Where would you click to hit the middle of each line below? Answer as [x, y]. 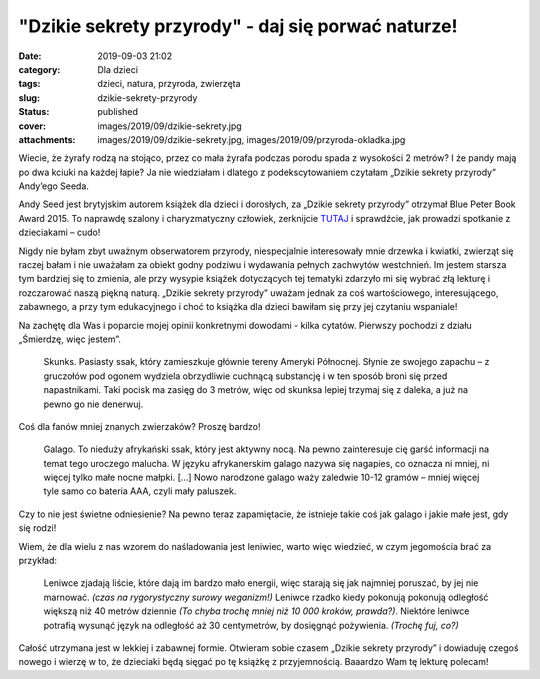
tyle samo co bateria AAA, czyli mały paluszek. [140, 491]
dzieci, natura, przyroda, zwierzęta [169, 84]
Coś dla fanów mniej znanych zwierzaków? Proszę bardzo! [139, 426]
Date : [30, 56]
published [118, 112]
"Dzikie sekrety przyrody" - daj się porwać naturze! [238, 26]
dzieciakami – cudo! [59, 232]
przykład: [38, 561]
